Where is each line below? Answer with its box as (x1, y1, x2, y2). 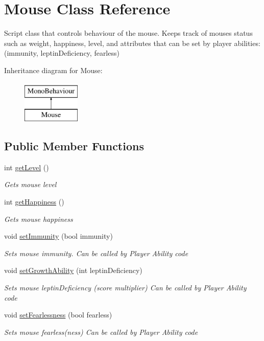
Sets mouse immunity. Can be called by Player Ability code (4, 247, 188, 258)
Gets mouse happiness (4, 213, 73, 224)
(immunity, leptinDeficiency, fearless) (4, 48, 119, 58)
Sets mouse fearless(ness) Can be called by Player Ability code (4, 326, 198, 337)
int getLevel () (4, 162, 49, 172)
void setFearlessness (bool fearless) (4, 309, 112, 320)
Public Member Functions (4, 138, 144, 154)
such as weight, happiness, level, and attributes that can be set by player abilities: (4, 37, 260, 48)
